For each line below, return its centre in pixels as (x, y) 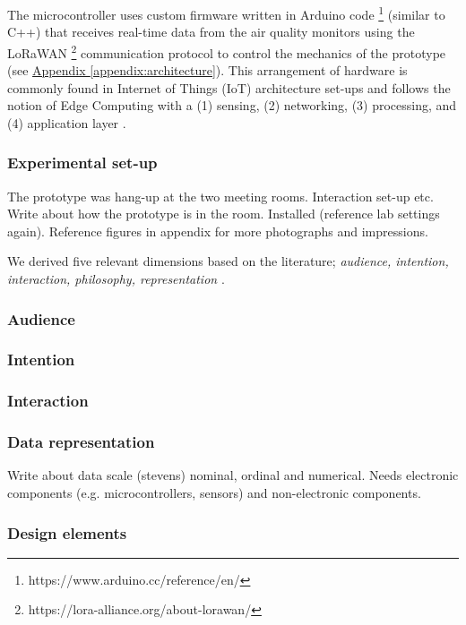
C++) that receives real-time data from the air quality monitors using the (211, 32)
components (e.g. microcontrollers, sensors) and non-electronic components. (214, 492)
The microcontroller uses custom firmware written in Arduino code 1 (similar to (226, 13)
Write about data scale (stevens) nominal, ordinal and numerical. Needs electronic (233, 475)
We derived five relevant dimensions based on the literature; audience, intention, (228, 261)
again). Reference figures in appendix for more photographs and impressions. (218, 231)
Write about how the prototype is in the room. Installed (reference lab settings (224, 214)
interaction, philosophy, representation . (116, 279)
